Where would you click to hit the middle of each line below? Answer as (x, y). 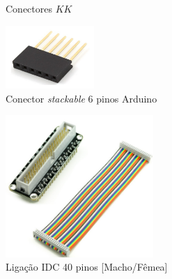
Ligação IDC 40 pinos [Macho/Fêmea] (87, 267)
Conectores (29, 8)
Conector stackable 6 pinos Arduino (81, 98)
